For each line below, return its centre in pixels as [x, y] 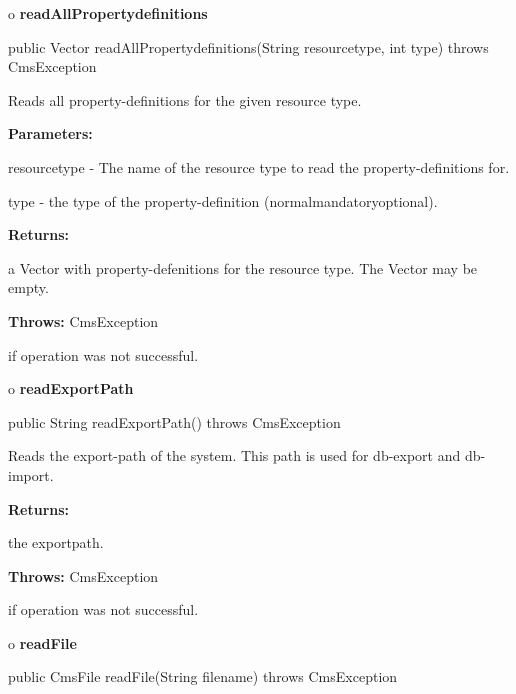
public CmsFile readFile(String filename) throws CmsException [203, 676]
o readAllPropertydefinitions [108, 13]
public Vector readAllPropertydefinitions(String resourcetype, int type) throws [248, 46]
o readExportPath [71, 388]
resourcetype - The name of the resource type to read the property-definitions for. [259, 166]
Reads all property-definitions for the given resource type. [185, 99]
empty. [28, 287]
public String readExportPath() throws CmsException [174, 421]
